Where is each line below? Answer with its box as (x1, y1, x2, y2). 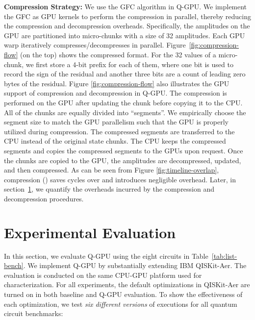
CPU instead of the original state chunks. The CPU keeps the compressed (4, 136, 226, 146)
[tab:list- (211, 250, 237, 261)
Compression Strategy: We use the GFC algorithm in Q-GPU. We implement (4, 1, 247, 11)
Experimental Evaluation (4, 222, 176, 242)
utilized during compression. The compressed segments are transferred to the (4, 126, 235, 136)
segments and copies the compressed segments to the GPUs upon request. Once (4, 145, 243, 155)
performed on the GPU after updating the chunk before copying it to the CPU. (4, 97, 243, 107)
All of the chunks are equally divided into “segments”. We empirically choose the (4, 107, 246, 117)
